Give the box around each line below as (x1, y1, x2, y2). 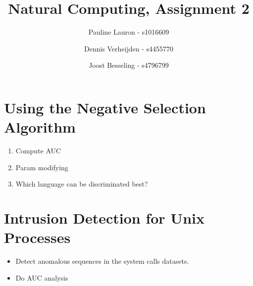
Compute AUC (15, 145, 61, 156)
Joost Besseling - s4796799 (89, 60, 169, 70)
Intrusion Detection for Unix (4, 208, 204, 228)
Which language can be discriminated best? (15, 179, 148, 189)
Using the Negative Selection (4, 97, 206, 117)
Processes (4, 227, 71, 247)
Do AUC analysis (15, 272, 68, 283)
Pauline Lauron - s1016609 (88, 27, 169, 37)
